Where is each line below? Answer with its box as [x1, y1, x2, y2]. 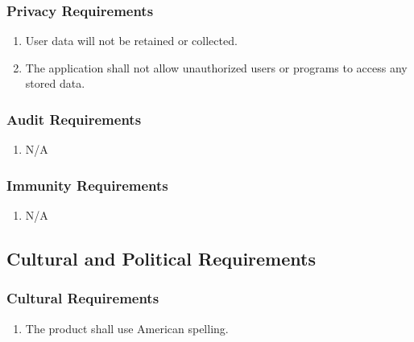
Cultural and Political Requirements [6, 246, 316, 271]
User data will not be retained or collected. [25, 32, 238, 49]
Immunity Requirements [6, 175, 168, 195]
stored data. [25, 75, 85, 92]
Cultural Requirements [6, 288, 159, 308]
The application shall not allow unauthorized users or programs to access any [25, 59, 408, 76]
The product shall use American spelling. [25, 319, 229, 336]
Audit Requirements [6, 109, 142, 129]
